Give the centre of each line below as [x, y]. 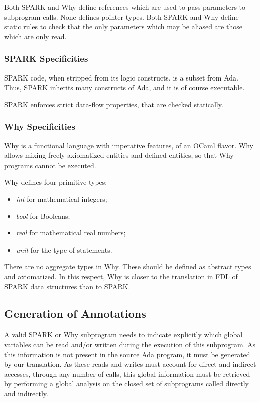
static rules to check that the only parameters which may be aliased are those [123, 26]
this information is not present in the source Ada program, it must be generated [127, 354]
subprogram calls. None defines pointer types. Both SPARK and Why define [121, 16]
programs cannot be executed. [50, 165]
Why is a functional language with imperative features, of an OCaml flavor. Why [129, 145]
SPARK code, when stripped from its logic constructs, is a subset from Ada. [121, 77]
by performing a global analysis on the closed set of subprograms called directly [126, 384]
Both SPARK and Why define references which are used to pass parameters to [125, 7]
